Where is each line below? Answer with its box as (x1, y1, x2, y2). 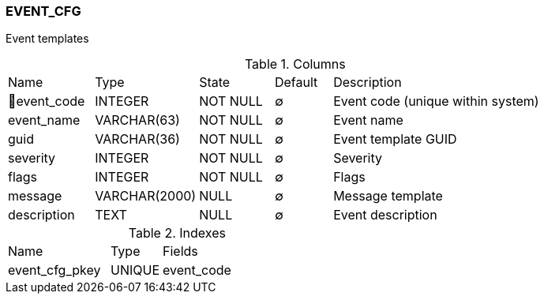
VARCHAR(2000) (95, 188, 197, 204)
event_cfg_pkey (8, 262, 101, 279)
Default (274, 74, 318, 91)
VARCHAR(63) (95, 112, 180, 129)
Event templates (6, 32, 89, 46)
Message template (333, 188, 443, 204)
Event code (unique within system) (333, 93, 539, 110)
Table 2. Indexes (128, 225, 226, 242)
